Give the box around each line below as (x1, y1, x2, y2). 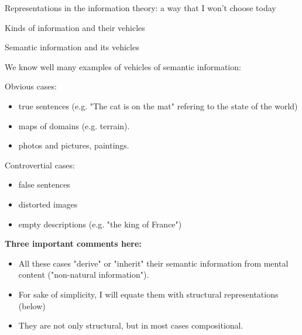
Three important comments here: (5, 237, 142, 250)
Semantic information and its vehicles (5, 41, 139, 53)
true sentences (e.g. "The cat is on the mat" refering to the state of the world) (18, 99, 298, 112)
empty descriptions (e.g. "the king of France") (18, 217, 182, 230)
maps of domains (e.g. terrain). (18, 119, 130, 132)
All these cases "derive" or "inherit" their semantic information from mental (18, 257, 289, 269)
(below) (18, 299, 46, 312)
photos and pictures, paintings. (18, 139, 129, 151)
